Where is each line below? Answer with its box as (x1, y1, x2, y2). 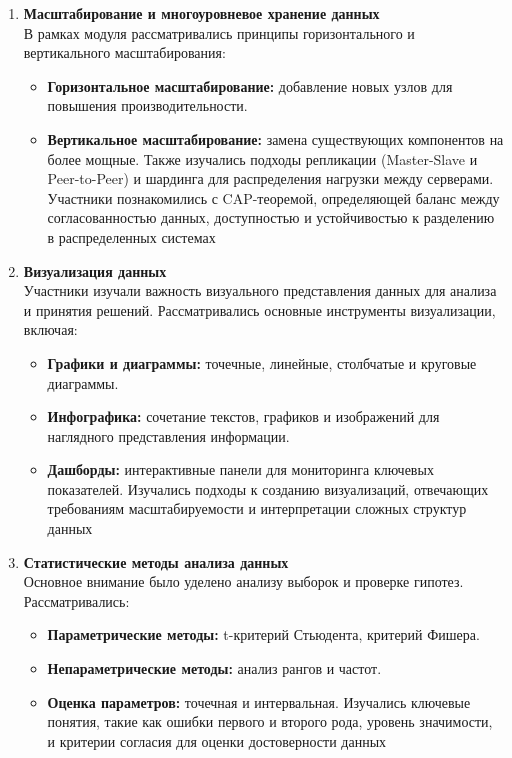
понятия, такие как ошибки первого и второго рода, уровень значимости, (47, 711, 493, 732)
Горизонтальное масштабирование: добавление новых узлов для (47, 75, 453, 96)
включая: (23, 319, 78, 340)
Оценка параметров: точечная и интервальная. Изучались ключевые (47, 691, 471, 712)
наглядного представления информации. (47, 425, 290, 446)
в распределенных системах (47, 226, 216, 247)
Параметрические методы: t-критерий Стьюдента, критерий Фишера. (47, 624, 480, 645)
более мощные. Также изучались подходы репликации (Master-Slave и (47, 148, 478, 169)
